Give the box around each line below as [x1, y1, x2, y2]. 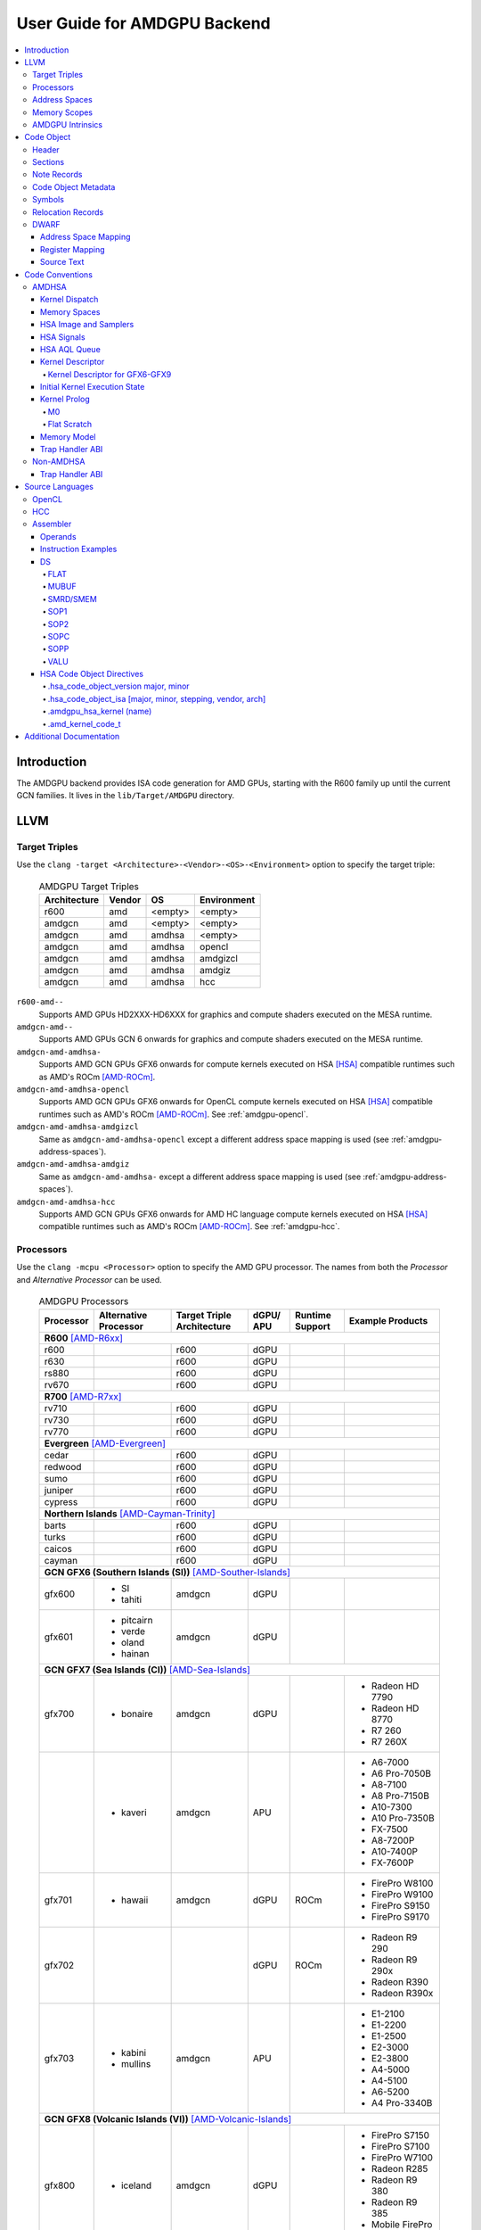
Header [32, 144, 60, 155]
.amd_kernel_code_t [47, 718, 121, 729]
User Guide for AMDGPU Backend [16, 13, 271, 33]
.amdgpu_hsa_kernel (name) [47, 706, 152, 717]
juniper [44, 1483, 74, 1496]
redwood [44, 1460, 82, 1473]
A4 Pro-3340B [371, 2096, 433, 2109]
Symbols [32, 194, 64, 205]
